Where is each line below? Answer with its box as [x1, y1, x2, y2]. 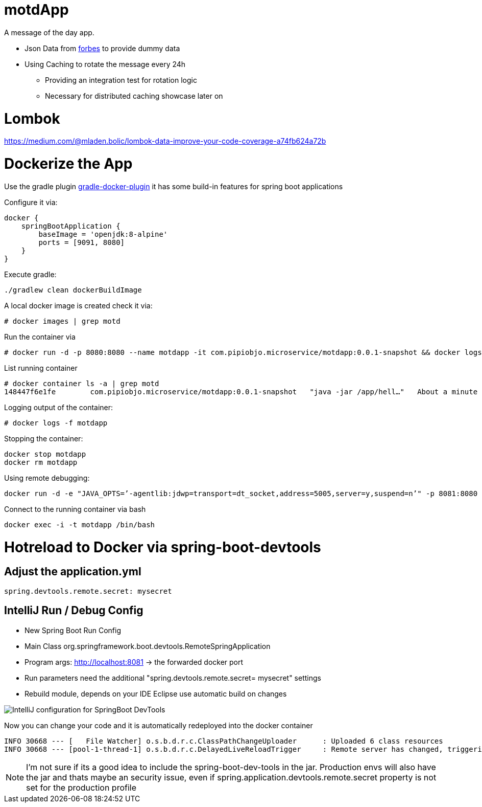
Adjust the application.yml [4, 565, 141, 578]
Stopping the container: [4, 434, 83, 443]
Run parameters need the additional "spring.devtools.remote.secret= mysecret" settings [25, 673, 321, 682]
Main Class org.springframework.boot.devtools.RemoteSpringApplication [25, 641, 271, 651]
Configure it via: [4, 197, 58, 207]
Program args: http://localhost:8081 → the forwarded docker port [25, 657, 244, 666]
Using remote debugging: [4, 473, 90, 482]
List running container [4, 363, 78, 372]
